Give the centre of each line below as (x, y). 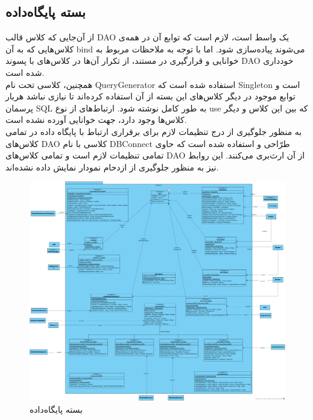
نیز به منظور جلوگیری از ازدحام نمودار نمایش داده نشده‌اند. (112, 167)
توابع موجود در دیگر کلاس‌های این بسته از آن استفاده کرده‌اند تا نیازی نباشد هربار (150, 96)
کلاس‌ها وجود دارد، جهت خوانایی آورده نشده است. (96, 120)
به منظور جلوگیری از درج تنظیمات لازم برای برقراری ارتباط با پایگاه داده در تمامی (154, 131)
